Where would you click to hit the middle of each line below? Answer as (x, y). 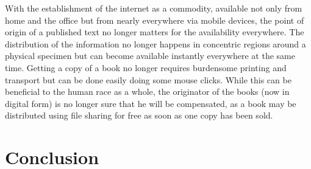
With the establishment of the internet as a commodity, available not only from (154, 8)
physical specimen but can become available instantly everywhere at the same (150, 56)
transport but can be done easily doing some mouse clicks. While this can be (148, 79)
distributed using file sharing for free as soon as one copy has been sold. (139, 115)
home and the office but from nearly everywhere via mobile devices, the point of (155, 20)
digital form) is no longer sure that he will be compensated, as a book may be (151, 103)
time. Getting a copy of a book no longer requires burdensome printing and (146, 67)
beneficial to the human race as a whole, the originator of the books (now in (147, 91)
